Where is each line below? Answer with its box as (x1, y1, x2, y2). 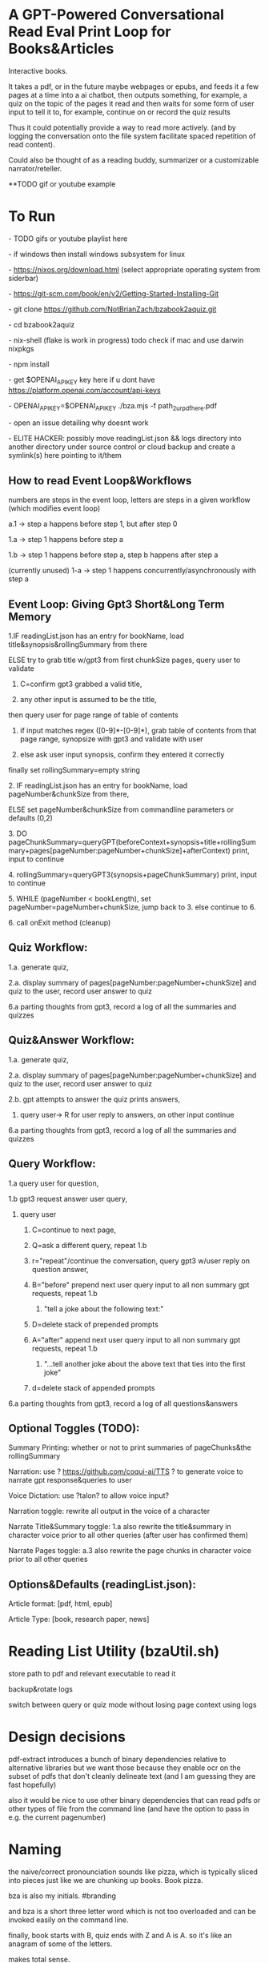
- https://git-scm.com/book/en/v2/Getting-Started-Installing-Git (8, 288, 219, 298)
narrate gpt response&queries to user (8, 1475, 132, 1485)
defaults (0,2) (8, 813, 54, 823)
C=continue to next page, (31, 1225, 117, 1234)
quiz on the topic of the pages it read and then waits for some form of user (8, 98, 255, 108)
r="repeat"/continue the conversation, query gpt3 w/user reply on (31, 1255, 251, 1266)
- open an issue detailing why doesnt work (8, 418, 149, 428)
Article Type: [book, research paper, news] (8, 1615, 150, 1624)
